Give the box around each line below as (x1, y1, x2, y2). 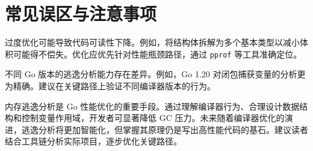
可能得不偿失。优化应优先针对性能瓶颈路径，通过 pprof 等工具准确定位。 (13, 47, 302, 60)
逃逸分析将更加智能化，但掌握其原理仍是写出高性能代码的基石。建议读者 (21, 123, 308, 135)
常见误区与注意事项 (5, 1, 157, 26)
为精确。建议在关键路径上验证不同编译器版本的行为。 (5, 79, 215, 92)
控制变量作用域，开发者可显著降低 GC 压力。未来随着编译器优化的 (21, 111, 285, 124)
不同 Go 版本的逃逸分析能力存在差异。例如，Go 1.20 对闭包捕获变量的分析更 (5, 68, 306, 80)
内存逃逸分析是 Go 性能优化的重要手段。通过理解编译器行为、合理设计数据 (5, 99, 300, 112)
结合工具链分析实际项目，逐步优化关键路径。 (5, 135, 182, 147)
